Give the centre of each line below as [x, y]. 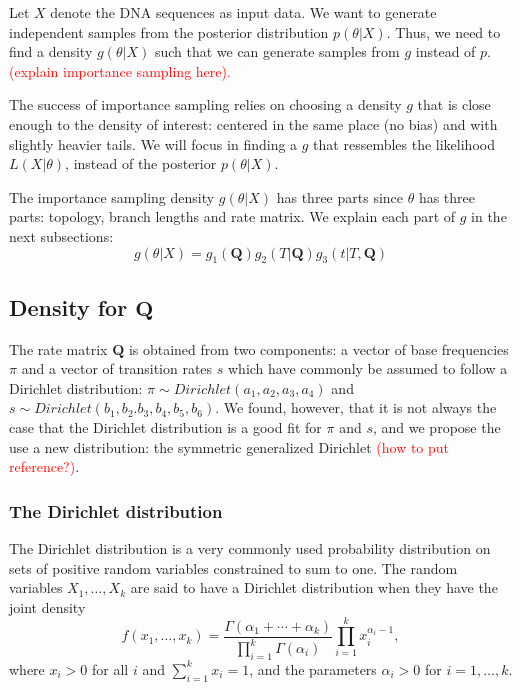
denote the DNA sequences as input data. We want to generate [243, 12]
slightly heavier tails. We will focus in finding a [153, 143]
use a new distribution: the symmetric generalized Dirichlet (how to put [229, 446]
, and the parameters [313, 668]
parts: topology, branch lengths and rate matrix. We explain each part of [232, 216]
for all [110, 668]
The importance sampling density [112, 196]
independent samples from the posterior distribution [169, 31]
